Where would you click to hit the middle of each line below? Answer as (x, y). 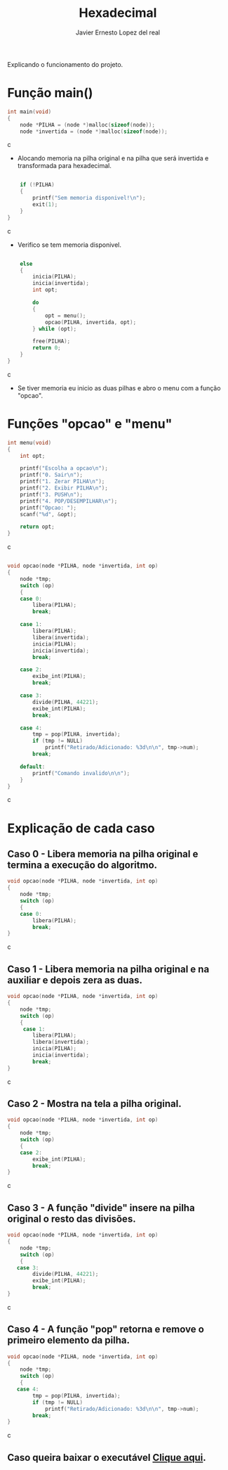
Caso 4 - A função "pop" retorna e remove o (106, 1330)
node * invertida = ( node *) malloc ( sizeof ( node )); (94, 132)
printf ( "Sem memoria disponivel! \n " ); (89, 198)
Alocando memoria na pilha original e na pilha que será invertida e (113, 158)
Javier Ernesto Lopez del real (118, 32)
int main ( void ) (29, 111)
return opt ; (37, 527)
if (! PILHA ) (37, 185)
